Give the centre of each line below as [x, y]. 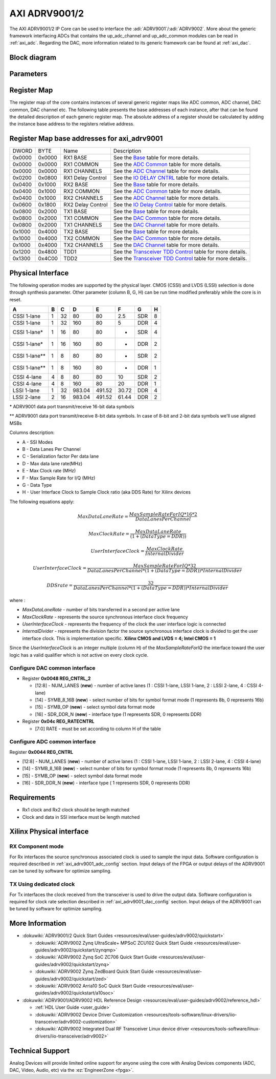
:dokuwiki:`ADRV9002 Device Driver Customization [89, 1014]
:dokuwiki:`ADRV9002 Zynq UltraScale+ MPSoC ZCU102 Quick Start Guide [114, 943]
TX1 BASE [75, 212]
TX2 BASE [76, 232]
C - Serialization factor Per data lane [61, 457]
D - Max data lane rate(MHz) [52, 463]
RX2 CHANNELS [83, 198]
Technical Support [40, 1051]
